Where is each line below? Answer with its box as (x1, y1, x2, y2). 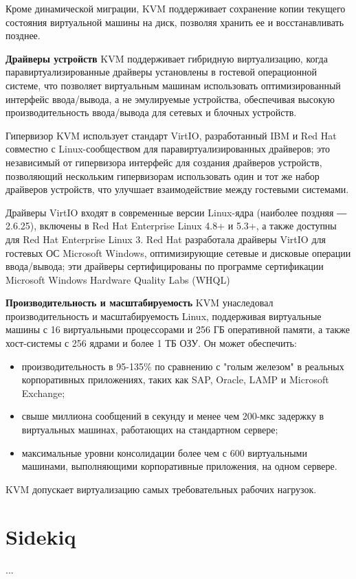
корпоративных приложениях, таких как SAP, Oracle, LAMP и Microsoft (21, 372, 329, 387)
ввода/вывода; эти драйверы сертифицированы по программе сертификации (5, 259, 324, 273)
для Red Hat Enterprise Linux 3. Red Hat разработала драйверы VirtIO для (5, 231, 326, 246)
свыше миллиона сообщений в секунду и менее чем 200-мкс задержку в (21, 409, 324, 423)
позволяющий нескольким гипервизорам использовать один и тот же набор (5, 168, 320, 183)
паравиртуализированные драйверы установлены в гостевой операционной (5, 65, 317, 79)
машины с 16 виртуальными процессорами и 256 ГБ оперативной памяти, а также (5, 322, 350, 337)
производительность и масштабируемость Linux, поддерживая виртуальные (5, 308, 322, 323)
